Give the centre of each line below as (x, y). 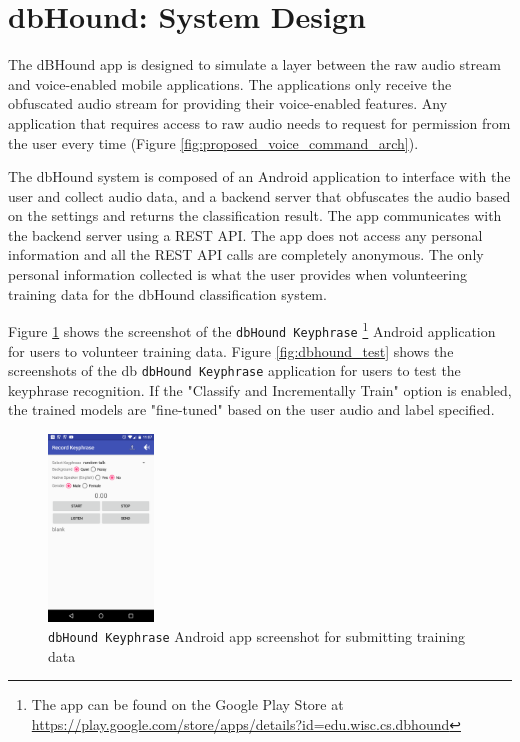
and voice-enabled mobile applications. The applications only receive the (230, 83)
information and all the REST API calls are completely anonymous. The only (246, 254)
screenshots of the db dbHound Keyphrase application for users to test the (234, 370)
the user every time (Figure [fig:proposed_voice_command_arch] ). (213, 142)
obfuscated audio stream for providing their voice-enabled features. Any (228, 103)
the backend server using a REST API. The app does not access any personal (245, 234)
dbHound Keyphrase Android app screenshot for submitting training (256, 636)
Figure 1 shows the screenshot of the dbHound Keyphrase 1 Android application (252, 329)
